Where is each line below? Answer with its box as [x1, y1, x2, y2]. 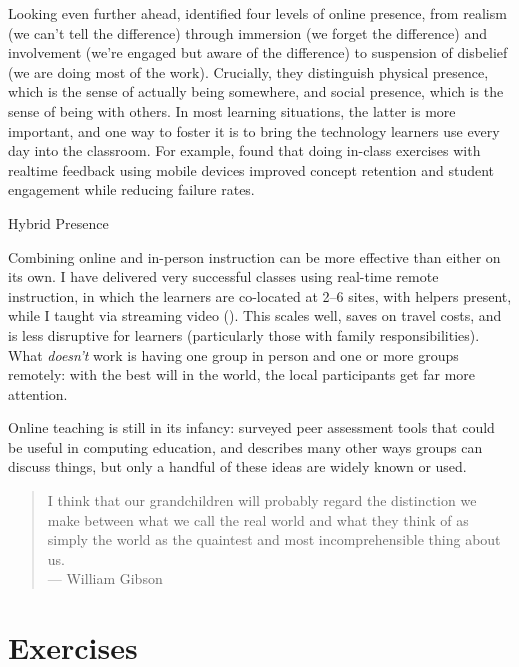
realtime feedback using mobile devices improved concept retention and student [8, 159, 495, 180]
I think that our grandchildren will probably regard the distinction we [47, 490, 477, 511]
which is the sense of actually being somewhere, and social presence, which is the [8, 81, 504, 102]
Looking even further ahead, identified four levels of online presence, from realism [8, 3, 507, 23]
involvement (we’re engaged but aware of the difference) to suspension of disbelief [8, 42, 508, 63]
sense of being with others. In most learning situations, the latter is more [8, 100, 456, 121]
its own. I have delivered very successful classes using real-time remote [8, 266, 439, 287]
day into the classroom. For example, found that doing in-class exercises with [8, 140, 481, 161]
